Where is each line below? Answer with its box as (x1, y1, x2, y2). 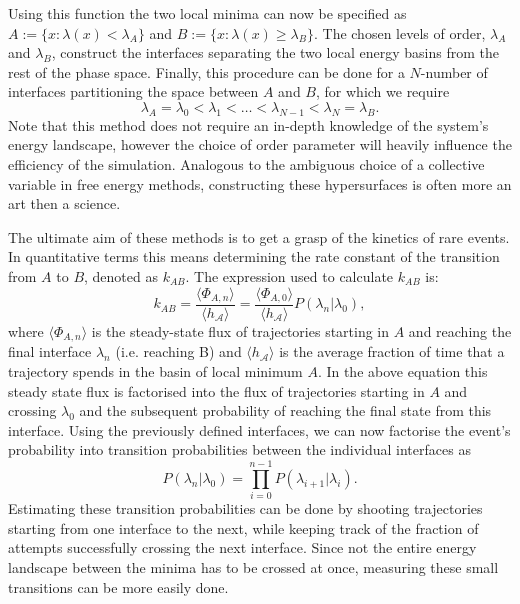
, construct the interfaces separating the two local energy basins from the (51, 42, 500, 63)
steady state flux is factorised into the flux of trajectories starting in (8, 380, 425, 401)
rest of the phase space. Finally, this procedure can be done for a (8, 61, 405, 82)
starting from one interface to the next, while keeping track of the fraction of (8, 517, 479, 538)
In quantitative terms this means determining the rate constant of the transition (8, 246, 500, 267)
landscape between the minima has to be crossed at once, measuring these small (8, 556, 499, 577)
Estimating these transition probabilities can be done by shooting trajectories (8, 498, 483, 519)
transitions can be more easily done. (8, 576, 229, 597)
